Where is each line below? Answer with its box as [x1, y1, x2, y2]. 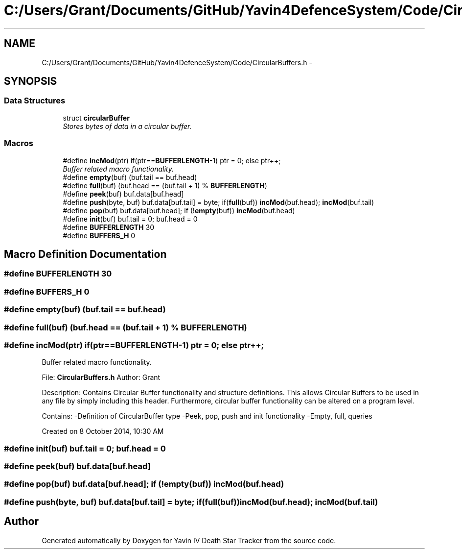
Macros [4, 138, 33, 149]
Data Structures [4, 96, 66, 106]
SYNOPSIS [4, 75, 57, 88]
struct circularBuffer [63, 113, 130, 122]
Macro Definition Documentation [4, 248, 167, 260]
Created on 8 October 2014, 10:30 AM [42, 427, 164, 436]
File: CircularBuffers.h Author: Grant [42, 373, 161, 382]
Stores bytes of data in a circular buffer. [63, 122, 192, 130]
